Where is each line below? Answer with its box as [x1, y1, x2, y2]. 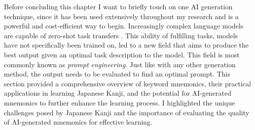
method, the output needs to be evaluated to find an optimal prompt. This [4, 69, 230, 79]
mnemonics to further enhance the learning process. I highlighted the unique [4, 97, 235, 107]
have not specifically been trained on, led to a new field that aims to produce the [4, 40, 249, 50]
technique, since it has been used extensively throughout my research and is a [4, 11, 239, 21]
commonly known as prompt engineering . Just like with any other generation [4, 59, 236, 69]
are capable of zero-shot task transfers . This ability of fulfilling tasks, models [4, 30, 238, 40]
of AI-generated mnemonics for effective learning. [4, 117, 152, 127]
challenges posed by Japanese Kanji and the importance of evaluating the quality [4, 107, 250, 117]
